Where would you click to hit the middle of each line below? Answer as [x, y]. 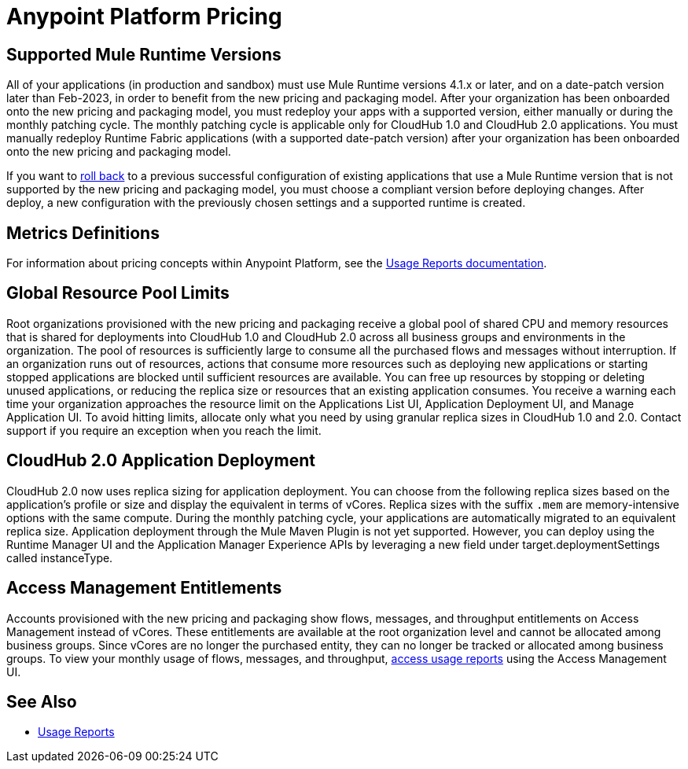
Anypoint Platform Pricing [144, 17]
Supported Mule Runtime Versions [144, 54]
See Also [42, 701]
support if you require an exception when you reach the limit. [164, 430]
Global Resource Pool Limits [118, 293]
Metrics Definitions [83, 233]
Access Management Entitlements [144, 588]
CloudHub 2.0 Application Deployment [161, 461]
